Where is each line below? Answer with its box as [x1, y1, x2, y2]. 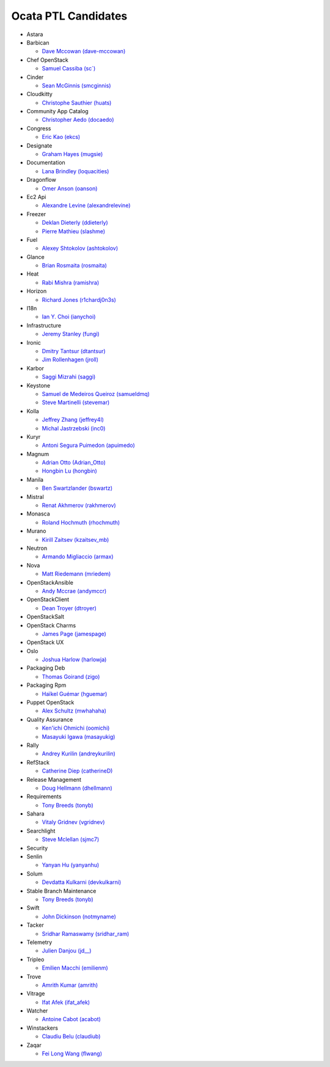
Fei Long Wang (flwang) [42, 1050, 103, 1057]
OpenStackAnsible [26, 578, 73, 586]
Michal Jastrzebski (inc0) [42, 424, 106, 432]
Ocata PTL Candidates [11, 9, 128, 23]
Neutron [26, 544, 48, 552]
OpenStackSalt [26, 613, 64, 621]
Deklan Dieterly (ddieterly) [42, 219, 108, 227]
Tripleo [26, 956, 45, 963]
